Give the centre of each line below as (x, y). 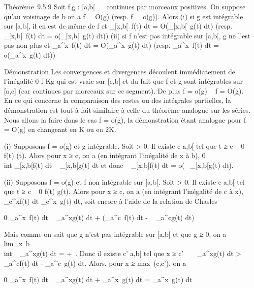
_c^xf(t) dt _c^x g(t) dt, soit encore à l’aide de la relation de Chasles (111, 201)
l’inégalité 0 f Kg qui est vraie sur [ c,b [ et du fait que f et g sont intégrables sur (124, 81)
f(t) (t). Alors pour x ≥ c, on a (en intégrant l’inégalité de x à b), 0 (105, 155)
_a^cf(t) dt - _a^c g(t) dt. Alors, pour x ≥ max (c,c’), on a (95, 263)
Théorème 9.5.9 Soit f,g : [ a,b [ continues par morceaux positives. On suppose (125, 6)
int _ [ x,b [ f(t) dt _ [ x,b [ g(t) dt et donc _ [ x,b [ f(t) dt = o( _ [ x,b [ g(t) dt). (119, 165)
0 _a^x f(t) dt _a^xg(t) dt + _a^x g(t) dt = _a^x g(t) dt (98, 279)
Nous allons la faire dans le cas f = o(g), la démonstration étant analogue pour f (125, 119)
